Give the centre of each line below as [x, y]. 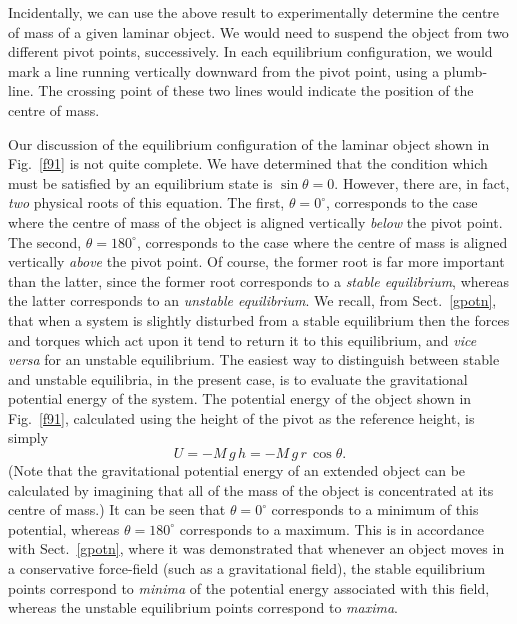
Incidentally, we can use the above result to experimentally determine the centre [254, 12]
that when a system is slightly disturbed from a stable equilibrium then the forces [259, 319]
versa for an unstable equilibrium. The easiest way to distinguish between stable [254, 359]
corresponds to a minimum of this [375, 509]
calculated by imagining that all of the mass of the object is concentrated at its [251, 489]
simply [28, 437]
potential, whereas [64, 528]
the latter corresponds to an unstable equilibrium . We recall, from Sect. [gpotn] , [252, 300]
